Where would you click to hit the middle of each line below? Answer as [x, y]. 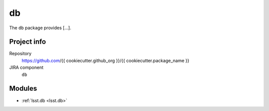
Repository [20, 54]
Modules [23, 88]
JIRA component [26, 67]
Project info [28, 42]
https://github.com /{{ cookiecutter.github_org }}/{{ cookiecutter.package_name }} [105, 60]
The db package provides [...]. [40, 28]
